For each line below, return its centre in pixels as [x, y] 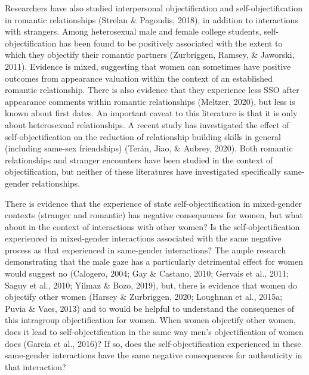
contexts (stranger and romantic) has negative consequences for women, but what [154, 215]
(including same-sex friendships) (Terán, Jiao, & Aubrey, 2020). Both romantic [149, 148]
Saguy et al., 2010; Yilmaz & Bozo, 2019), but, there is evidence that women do [151, 285]
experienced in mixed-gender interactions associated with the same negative [143, 238]
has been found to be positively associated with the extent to [171, 43]
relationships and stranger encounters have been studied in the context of [139, 159]
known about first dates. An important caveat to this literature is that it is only [151, 113]
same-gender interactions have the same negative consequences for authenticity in [154, 355]
